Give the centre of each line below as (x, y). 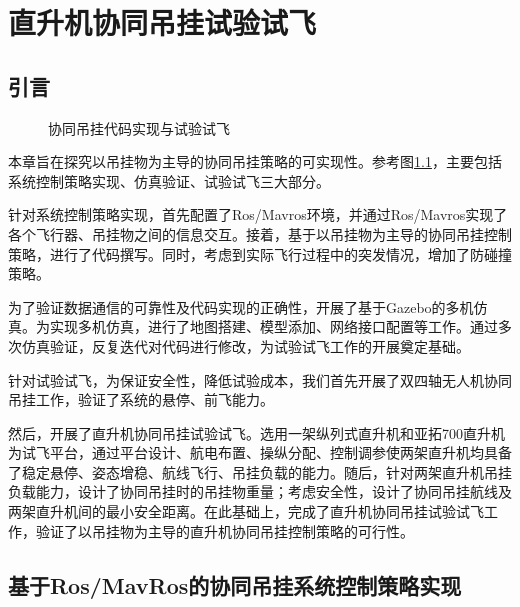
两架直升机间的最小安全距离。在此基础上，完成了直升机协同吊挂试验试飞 (246, 511)
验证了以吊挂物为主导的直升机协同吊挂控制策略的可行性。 (224, 530)
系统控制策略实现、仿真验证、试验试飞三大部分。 (169, 180)
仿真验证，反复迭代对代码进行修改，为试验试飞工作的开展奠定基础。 (245, 345)
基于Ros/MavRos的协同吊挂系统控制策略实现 (235, 584)
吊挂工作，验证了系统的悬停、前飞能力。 (141, 399)
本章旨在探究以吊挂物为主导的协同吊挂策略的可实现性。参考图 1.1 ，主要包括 (255, 161)
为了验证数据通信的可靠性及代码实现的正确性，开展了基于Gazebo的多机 (241, 306)
